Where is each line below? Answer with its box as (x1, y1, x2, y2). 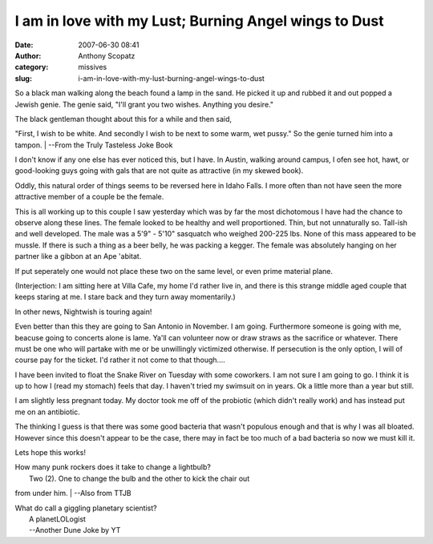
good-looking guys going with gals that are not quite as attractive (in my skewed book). (14, 166, 304, 175)
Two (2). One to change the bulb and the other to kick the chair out (29, 473, 250, 483)
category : (14, 62, 49, 72)
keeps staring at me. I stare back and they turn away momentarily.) (14, 292, 236, 302)
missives (78, 62, 107, 72)
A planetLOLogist (29, 514, 86, 524)
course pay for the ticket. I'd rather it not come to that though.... (14, 355, 225, 365)
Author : (14, 50, 42, 60)
